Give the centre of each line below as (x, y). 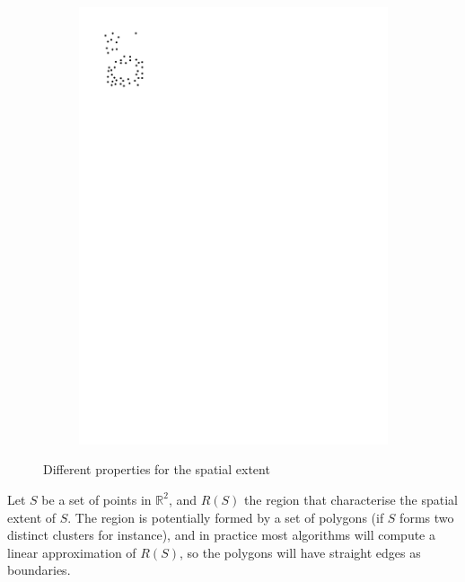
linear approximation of (72, 552)
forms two (427, 517)
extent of (32, 517)
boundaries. (39, 570)
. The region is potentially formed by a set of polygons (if (226, 517)
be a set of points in (97, 499)
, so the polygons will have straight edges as (300, 552)
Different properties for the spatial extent (157, 469)
